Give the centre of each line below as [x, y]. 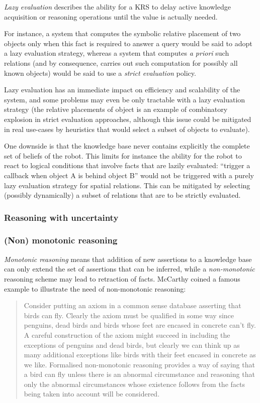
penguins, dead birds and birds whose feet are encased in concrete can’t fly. [140, 325]
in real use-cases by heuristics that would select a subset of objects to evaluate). [127, 129]
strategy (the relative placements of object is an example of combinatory [116, 109]
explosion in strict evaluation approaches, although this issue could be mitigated [128, 119]
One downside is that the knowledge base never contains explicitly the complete [127, 146]
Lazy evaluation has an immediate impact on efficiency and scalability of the [122, 90]
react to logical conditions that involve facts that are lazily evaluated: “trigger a [127, 165]
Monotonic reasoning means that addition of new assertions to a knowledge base [128, 259]
